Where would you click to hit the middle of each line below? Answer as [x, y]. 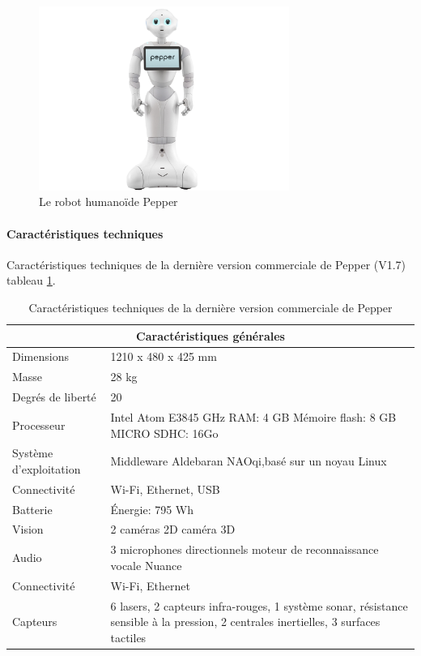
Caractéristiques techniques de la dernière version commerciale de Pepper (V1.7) [206, 264]
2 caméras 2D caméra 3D [173, 529]
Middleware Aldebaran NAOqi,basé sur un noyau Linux [249, 461]
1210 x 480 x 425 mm [164, 356]
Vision [28, 529]
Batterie [32, 509]
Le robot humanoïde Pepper [108, 202]
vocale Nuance [146, 565]
